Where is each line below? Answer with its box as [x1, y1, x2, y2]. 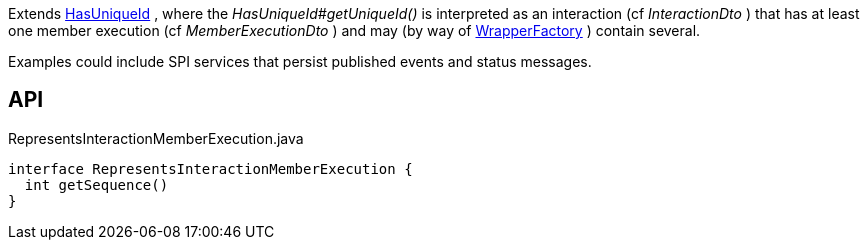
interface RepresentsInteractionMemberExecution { [8, 160, 413, 177]
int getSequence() [24, 176, 169, 193]
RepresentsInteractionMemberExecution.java [8, 129, 304, 147]
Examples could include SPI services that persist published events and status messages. [8, 53, 592, 70]
